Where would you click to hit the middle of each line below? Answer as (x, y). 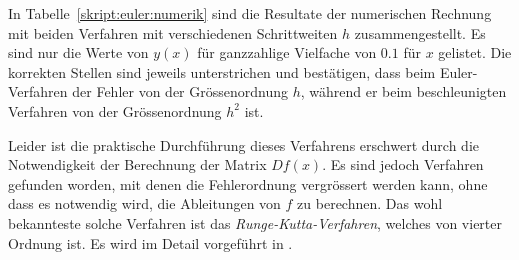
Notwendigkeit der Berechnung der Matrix (137, 164)
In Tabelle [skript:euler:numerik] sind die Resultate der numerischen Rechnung (250, 13)
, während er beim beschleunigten (403, 91)
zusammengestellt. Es (420, 32)
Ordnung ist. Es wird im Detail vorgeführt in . (150, 242)
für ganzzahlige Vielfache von (287, 52)
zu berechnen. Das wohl (370, 203)
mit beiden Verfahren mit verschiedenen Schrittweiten (173, 32)
